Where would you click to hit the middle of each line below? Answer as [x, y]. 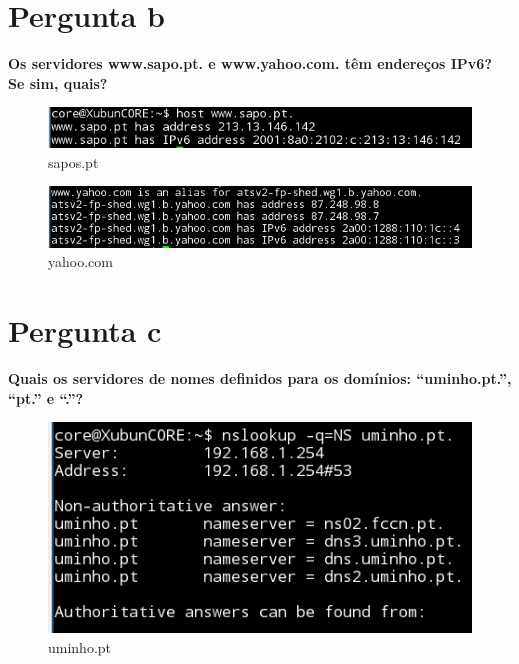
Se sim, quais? [58, 82]
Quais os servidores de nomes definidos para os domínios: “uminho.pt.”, [260, 378]
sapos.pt [73, 161]
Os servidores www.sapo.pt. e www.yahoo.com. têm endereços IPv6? [250, 63]
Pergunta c [85, 330]
